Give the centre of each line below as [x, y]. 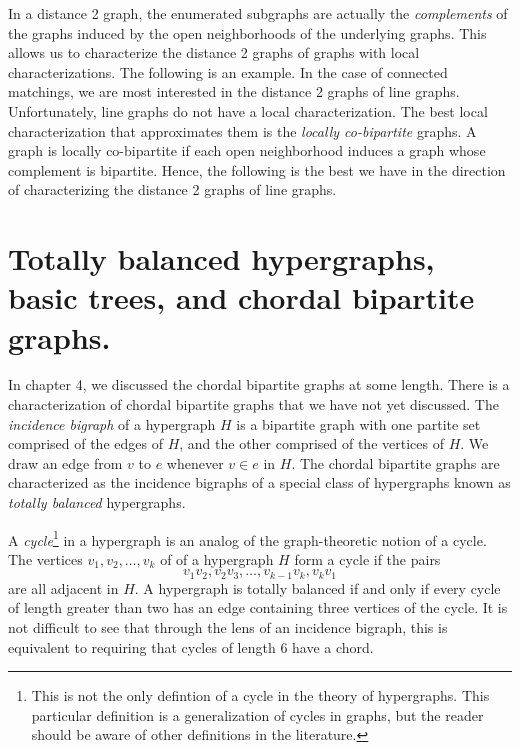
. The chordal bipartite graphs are [395, 462]
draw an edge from [65, 462]
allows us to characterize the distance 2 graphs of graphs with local [214, 52]
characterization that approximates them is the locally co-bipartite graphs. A [242, 130]
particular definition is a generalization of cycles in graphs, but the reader [257, 714]
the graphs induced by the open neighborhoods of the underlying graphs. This [247, 32]
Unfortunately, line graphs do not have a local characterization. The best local [248, 110]
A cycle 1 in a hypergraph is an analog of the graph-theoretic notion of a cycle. [247, 538]
